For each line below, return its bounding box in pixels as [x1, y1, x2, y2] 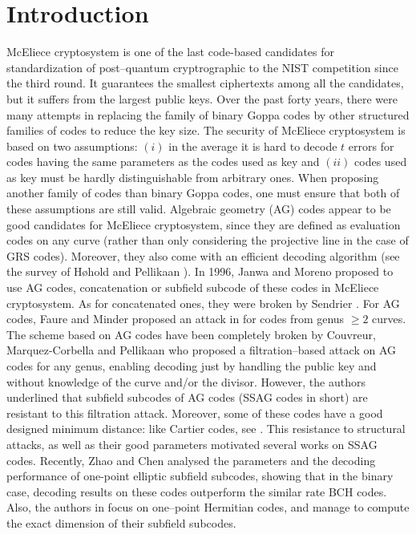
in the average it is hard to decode [168, 137, 337, 154]
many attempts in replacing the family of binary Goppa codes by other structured [6, 106, 410, 123]
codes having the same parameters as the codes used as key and [6, 153, 320, 170]
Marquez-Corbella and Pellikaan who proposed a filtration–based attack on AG [6, 342, 396, 358]
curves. [372, 310, 406, 327]
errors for [348, 137, 394, 154]
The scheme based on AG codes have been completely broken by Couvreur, [6, 326, 376, 342]
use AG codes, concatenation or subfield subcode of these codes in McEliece [6, 279, 379, 296]
